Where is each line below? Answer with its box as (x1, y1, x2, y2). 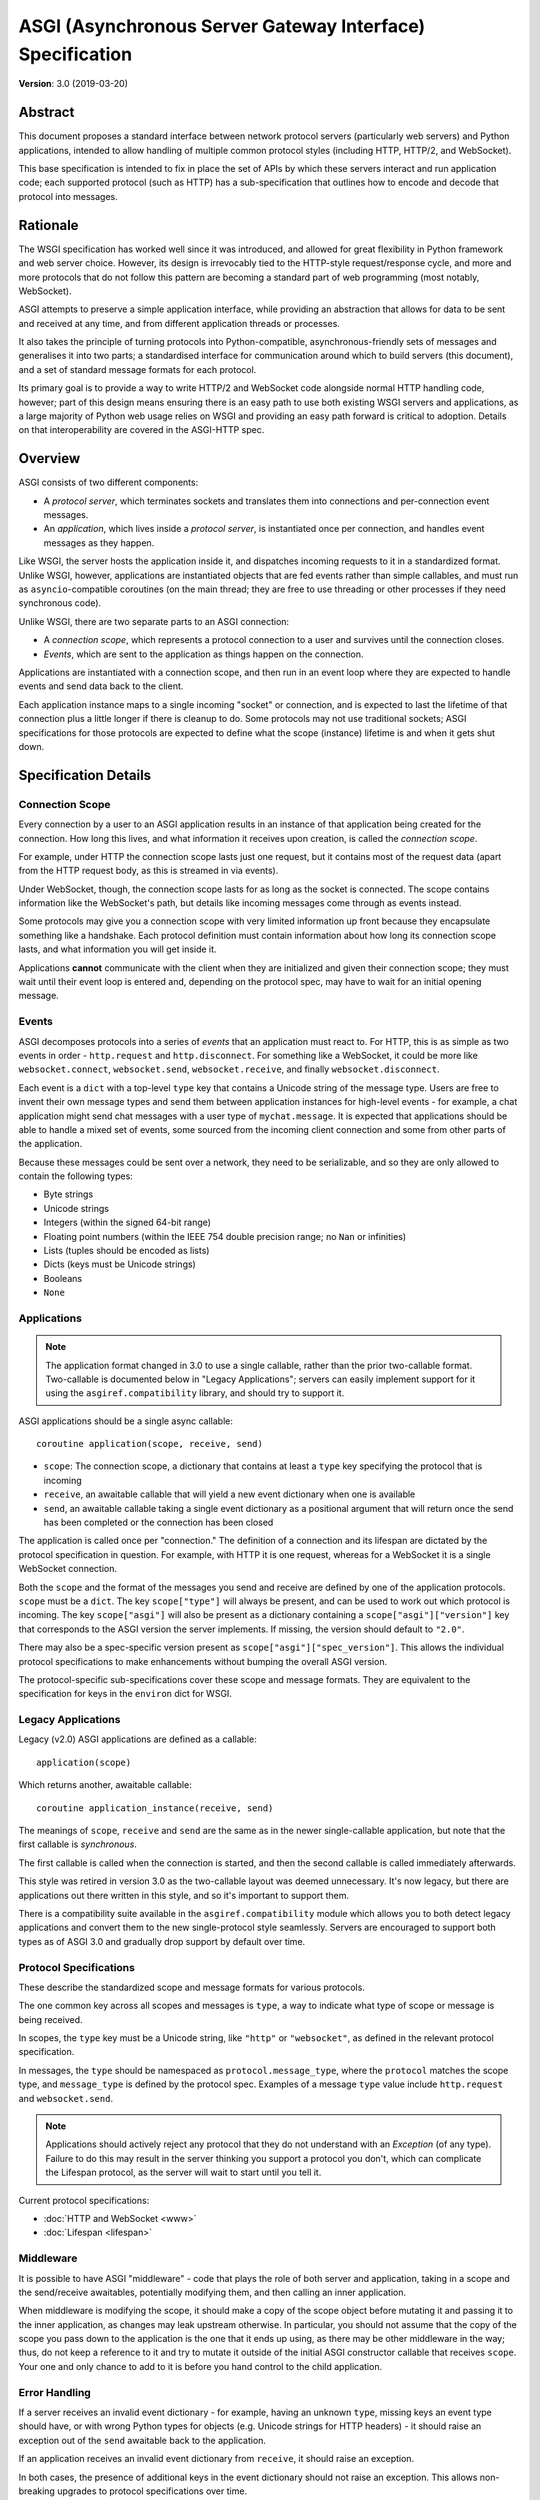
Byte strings (43, 1188, 94, 1200)
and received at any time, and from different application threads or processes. (18, 317, 340, 329)
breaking (18, 2485, 55, 2497)
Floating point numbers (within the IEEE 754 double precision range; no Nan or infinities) (43, 1230, 407, 1242)
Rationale (18, 216, 79, 234)
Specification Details (18, 766, 152, 784)
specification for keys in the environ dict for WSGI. (18, 1688, 232, 1700)
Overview (18, 450, 81, 467)
